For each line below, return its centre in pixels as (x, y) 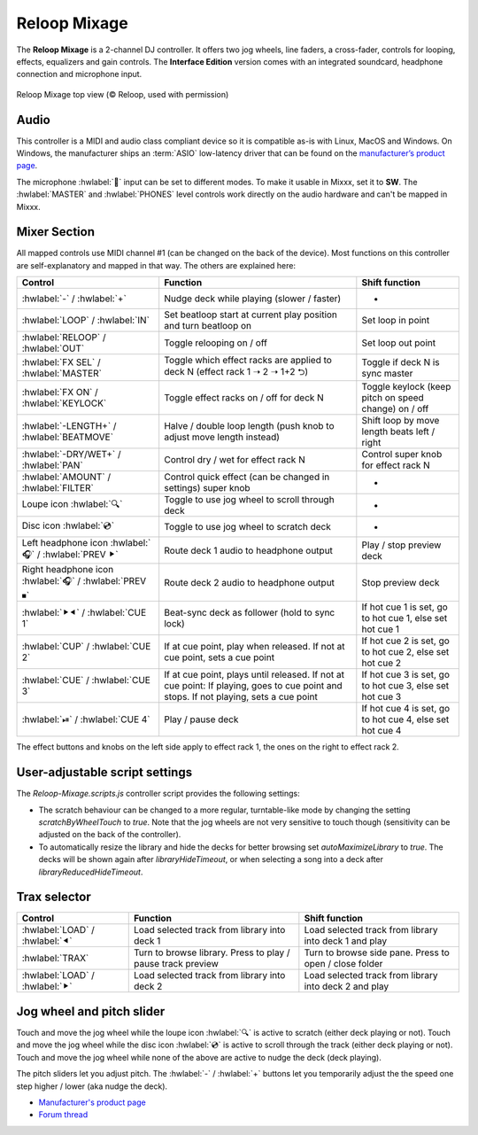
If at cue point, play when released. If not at (254, 647)
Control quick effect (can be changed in (247, 477)
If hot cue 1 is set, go (405, 607)
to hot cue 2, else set (405, 652)
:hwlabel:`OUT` (53, 348)
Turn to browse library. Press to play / (212, 952)
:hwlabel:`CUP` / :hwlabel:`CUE (86, 647)
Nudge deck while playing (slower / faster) (253, 299)
